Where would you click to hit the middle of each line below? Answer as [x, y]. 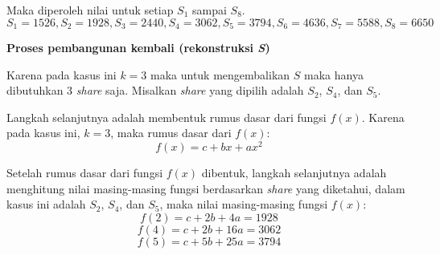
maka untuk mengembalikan [220, 74]
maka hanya [333, 74]
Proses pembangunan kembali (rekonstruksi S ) [138, 48]
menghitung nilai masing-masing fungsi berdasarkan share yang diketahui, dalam [206, 188]
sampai [210, 10]
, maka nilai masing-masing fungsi [244, 204]
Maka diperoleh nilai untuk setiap [90, 10]
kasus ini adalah [46, 204]
